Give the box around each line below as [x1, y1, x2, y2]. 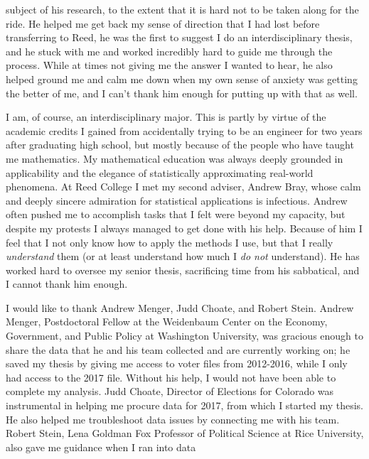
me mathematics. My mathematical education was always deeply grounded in [6, 151, 343, 166]
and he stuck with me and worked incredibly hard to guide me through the [6, 43, 333, 58]
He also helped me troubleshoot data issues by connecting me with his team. [6, 411, 340, 426]
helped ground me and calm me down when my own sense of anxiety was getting [6, 71, 358, 86]
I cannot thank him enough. [6, 276, 128, 291]
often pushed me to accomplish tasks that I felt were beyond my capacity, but [6, 207, 346, 222]
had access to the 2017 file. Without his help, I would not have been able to [6, 369, 336, 384]
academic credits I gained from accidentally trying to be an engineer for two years [6, 123, 363, 138]
